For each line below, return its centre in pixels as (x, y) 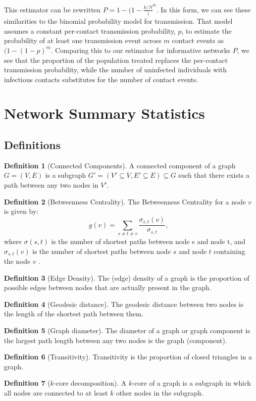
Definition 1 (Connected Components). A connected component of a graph (120, 165)
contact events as (198, 40)
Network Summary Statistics (104, 113)
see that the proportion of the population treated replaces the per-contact (116, 60)
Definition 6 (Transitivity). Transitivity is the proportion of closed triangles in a (128, 357)
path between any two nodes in (51, 185)
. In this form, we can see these (204, 9)
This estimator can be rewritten (52, 9)
